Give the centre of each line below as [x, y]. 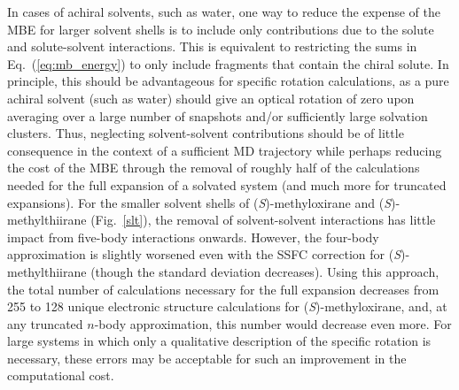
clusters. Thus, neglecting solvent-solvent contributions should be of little [206, 133]
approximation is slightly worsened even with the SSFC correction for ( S [204, 254]
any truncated [45, 323]
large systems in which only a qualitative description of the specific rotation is [219, 341]
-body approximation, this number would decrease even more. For [273, 323]
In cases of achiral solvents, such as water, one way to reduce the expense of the [224, 11]
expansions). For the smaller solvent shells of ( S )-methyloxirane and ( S [199, 202]
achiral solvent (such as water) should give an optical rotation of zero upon [211, 98]
